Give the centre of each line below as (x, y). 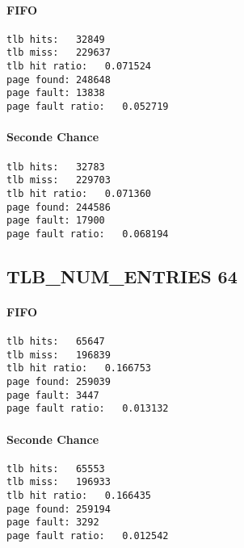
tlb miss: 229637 (59, 53)
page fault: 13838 (56, 93)
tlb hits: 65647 (56, 342)
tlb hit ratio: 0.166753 (79, 368)
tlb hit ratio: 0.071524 (79, 67)
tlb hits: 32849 (56, 39)
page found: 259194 (59, 509)
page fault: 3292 (53, 523)
